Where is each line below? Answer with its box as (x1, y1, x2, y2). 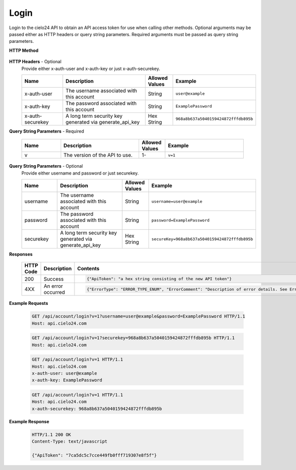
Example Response (9, 418, 49, 424)
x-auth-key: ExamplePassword (32, 377, 103, 383)
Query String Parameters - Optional (9, 163, 83, 169)
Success (43, 275, 64, 282)
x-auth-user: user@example (32, 370, 97, 376)
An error (43, 283, 63, 289)
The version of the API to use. (63, 152, 133, 159)
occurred (43, 289, 65, 296)
